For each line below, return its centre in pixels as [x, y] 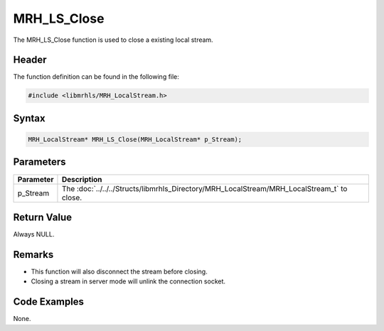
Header [30, 60]
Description [82, 179]
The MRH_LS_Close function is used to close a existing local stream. [113, 40]
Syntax [29, 118]
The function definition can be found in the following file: [96, 77]
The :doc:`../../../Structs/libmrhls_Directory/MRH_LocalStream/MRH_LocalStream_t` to [204, 188]
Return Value [43, 217]
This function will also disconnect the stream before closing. [119, 271]
